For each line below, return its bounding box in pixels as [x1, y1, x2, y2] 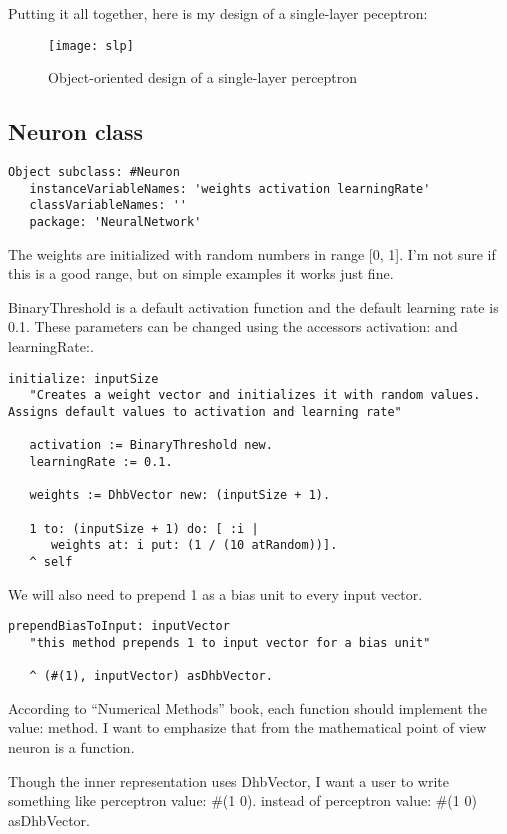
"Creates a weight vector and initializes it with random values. [29, 388, 481, 403]
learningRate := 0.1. [29, 454, 173, 469]
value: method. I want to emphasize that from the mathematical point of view [8, 717, 487, 738]
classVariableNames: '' [29, 198, 187, 213]
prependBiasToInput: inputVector [8, 619, 230, 634]
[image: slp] [48, 38, 134, 53]
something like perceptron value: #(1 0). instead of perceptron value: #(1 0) [8, 790, 477, 811]
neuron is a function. [8, 736, 135, 757]
